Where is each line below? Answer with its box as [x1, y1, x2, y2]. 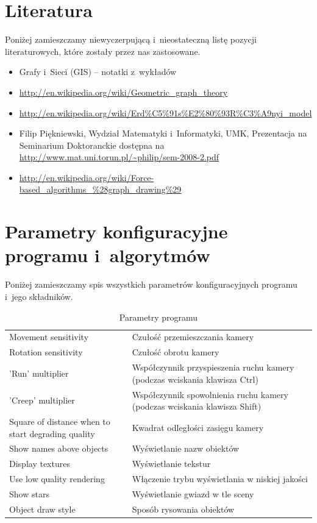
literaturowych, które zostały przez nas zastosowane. [5, 44, 201, 57]
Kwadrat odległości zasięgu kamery [132, 421, 264, 433]
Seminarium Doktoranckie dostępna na [19, 138, 165, 151]
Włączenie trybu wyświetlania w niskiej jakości [132, 472, 308, 485]
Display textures [9, 457, 70, 470]
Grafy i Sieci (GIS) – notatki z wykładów [19, 65, 177, 78]
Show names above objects [9, 442, 109, 455]
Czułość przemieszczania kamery [132, 330, 254, 343]
